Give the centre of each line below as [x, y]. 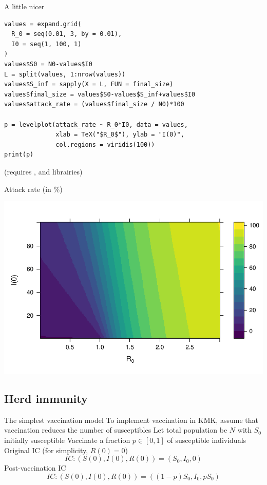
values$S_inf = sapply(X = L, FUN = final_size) [89, 84]
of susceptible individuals [207, 440]
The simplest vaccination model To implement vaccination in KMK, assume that [131, 420]
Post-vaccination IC [35, 468]
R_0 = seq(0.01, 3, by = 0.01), [67, 34]
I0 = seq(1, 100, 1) [46, 44]
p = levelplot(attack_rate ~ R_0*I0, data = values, [96, 124]
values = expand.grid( [43, 24]
